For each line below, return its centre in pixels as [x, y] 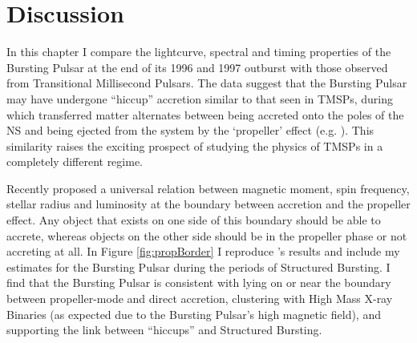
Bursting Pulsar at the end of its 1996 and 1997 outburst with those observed [197, 67]
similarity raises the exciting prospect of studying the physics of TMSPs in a [195, 145]
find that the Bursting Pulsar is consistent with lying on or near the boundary [199, 282]
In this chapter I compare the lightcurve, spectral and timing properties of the [199, 52]
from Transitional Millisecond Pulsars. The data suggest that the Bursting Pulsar [207, 83]
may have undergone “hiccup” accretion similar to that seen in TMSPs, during [200, 98]
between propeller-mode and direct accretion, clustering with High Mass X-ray [200, 299]
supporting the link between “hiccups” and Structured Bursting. [164, 330]
